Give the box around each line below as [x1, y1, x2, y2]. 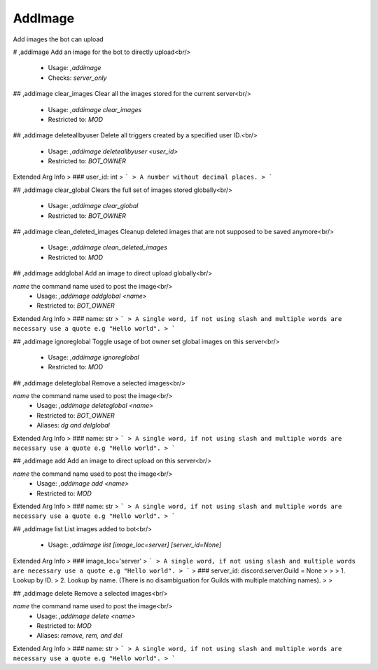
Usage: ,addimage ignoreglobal [48, 353, 139, 361]
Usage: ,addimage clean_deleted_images [48, 243, 168, 252]
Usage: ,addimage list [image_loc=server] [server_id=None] [48, 540, 222, 549]
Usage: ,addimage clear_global [48, 202, 139, 210]
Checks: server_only [48, 74, 107, 82]
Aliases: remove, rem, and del [36, 631, 122, 640]
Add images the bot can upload [13, 35, 104, 43]
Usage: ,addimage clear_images [48, 105, 142, 114]
